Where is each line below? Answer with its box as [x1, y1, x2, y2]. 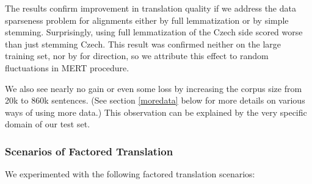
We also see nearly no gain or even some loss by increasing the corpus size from [5, 82, 302, 94]
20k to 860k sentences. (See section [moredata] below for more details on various [5, 94, 305, 107]
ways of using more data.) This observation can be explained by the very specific [5, 105, 307, 118]
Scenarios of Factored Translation [5, 143, 173, 158]
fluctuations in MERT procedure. [5, 61, 129, 74]
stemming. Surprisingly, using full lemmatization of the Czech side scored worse [5, 26, 303, 38]
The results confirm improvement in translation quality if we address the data [5, 2, 296, 14]
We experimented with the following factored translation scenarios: [5, 168, 255, 180]
